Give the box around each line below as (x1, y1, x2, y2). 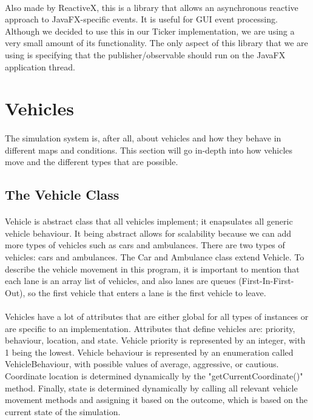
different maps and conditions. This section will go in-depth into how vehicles (5, 143, 293, 156)
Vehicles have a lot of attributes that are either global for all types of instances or (5, 310, 309, 323)
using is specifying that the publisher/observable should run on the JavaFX (5, 48, 286, 61)
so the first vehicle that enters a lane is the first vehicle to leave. (28, 286, 266, 299)
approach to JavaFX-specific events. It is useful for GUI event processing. (5, 13, 278, 25)
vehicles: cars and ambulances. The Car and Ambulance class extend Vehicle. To (5, 251, 305, 263)
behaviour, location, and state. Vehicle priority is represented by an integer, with (5, 334, 306, 347)
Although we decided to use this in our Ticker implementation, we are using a (5, 24, 295, 37)
